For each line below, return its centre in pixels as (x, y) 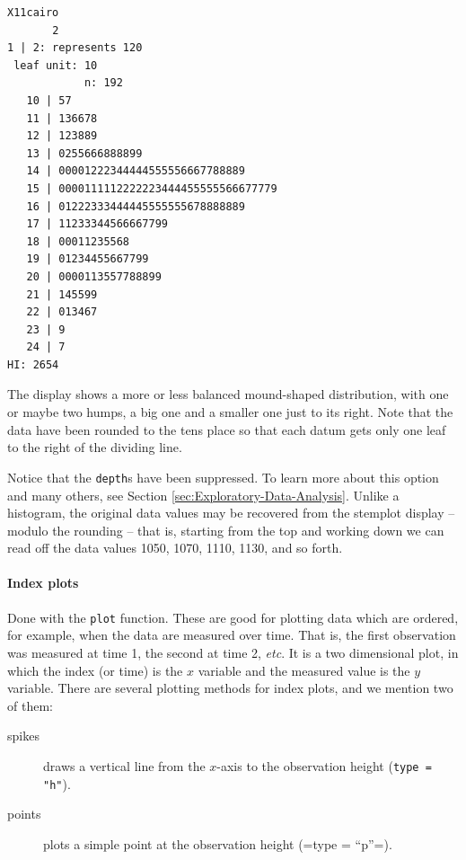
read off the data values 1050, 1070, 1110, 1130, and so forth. (175, 548)
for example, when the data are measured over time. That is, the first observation (232, 635)
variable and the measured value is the (304, 670)
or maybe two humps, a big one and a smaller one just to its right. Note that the (230, 412)
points (24, 814)
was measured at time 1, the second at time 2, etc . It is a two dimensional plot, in (233, 652)
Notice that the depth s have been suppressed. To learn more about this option (223, 477)
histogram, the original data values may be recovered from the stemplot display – (231, 513)
